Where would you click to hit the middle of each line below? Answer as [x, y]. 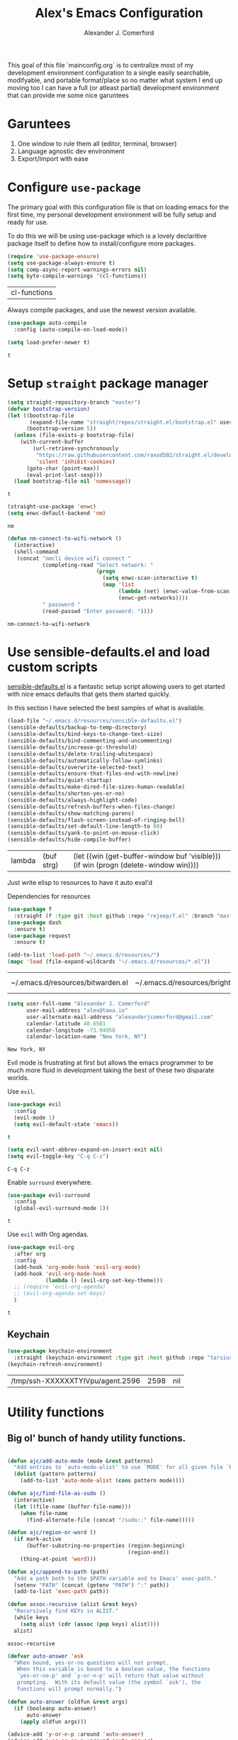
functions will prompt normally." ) [69, 1689]
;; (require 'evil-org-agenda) [60, 1287]
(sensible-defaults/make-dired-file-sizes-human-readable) [96, 787]
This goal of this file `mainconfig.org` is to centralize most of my [101, 65]
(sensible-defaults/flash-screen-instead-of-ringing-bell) [96, 820]
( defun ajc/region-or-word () [52, 1533]
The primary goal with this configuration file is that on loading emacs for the [118, 207]
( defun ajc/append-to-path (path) [58, 1572]
